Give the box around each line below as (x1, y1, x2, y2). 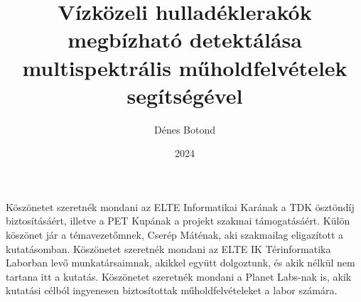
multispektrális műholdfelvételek (22, 53, 347, 82)
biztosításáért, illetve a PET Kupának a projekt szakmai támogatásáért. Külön (6, 213, 350, 228)
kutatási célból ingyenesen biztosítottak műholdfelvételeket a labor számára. (6, 283, 338, 298)
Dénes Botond (153, 122, 216, 136)
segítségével (126, 80, 243, 109)
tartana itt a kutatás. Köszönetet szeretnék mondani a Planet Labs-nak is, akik (6, 269, 352, 284)
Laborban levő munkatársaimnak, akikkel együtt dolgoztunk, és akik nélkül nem (6, 255, 355, 270)
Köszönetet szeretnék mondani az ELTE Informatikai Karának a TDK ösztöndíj (6, 199, 355, 214)
